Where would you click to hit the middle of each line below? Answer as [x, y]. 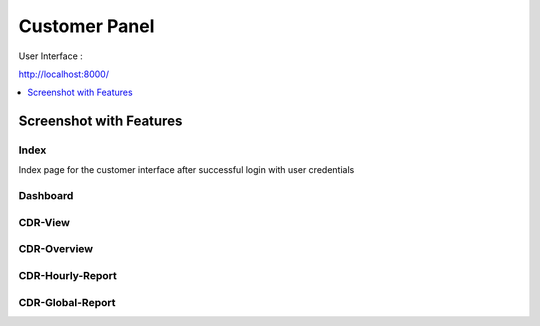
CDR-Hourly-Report [67, 275]
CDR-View [44, 222]
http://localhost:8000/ [64, 74]
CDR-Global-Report [67, 302]
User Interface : [51, 56]
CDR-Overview [56, 249]
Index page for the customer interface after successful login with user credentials [186, 170]
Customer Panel [86, 26]
